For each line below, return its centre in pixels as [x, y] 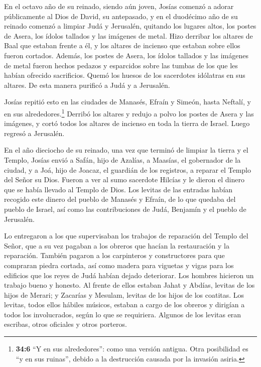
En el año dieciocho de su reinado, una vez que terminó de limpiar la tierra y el [126, 150]
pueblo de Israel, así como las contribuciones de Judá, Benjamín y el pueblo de [125, 209]
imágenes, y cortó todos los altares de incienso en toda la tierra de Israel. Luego [127, 123]
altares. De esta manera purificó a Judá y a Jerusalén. [87, 85]
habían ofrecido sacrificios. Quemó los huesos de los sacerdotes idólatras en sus [125, 75]
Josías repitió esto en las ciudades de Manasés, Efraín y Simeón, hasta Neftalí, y [127, 102]
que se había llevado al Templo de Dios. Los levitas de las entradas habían [118, 189]
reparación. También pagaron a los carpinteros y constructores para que [114, 255]
